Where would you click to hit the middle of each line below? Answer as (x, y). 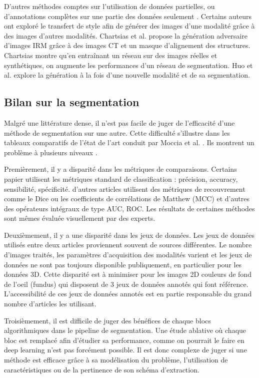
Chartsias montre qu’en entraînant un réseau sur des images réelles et (111, 55)
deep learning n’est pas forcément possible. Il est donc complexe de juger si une (125, 350)
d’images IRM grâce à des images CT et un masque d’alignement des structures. (127, 45)
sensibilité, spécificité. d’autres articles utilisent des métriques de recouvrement (125, 188)
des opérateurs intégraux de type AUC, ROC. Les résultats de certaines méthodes (129, 208)
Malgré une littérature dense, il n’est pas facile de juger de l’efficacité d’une (119, 122)
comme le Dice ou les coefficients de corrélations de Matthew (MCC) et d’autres (127, 199)
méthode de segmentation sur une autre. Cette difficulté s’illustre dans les (117, 132)
